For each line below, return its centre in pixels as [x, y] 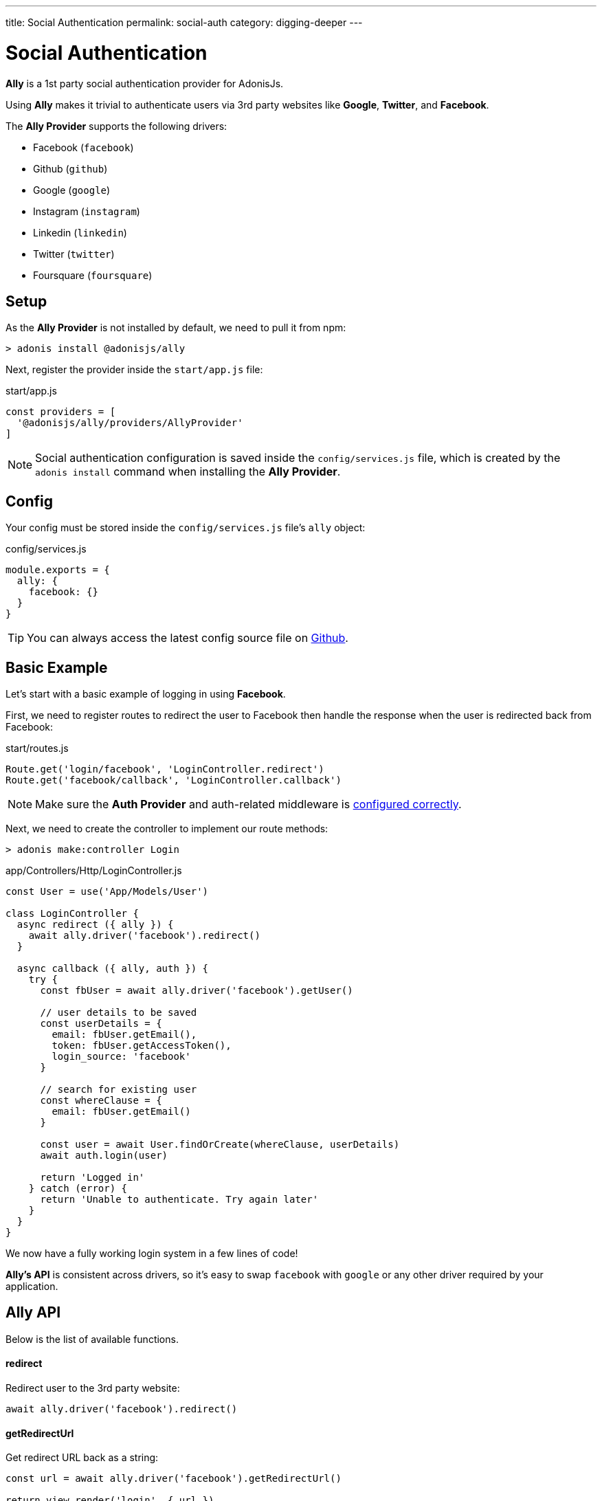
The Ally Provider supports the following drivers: [116, 126]
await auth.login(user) [104, 1156]
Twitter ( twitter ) [74, 254]
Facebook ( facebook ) [83, 147]
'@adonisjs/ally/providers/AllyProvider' [130, 423]
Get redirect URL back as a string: [82, 1458]
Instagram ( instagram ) [87, 211]
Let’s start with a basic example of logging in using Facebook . [146, 694]
